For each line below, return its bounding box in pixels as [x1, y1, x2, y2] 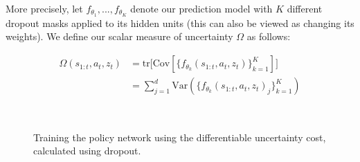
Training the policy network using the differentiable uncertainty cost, [33, 129, 326, 144]
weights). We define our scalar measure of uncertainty [6, 29, 233, 44]
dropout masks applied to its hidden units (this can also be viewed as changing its [6, 15, 354, 30]
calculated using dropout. [33, 143, 141, 158]
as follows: [246, 29, 291, 44]
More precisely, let [6, 1, 83, 15]
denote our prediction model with [130, 1, 273, 15]
